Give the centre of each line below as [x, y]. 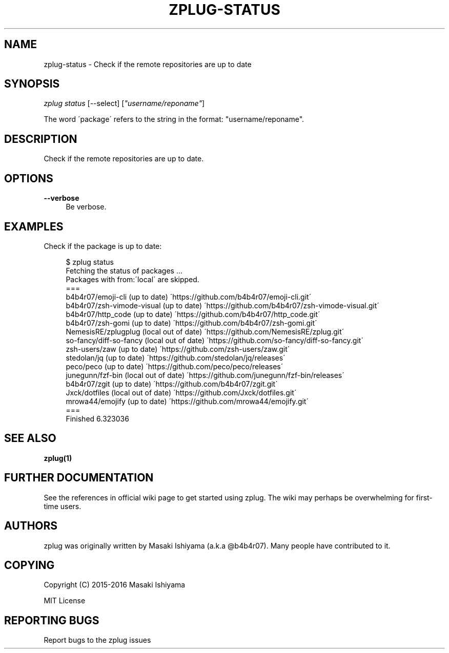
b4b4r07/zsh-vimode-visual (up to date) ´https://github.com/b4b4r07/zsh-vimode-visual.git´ [222, 305]
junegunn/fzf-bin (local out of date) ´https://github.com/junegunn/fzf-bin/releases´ [205, 375]
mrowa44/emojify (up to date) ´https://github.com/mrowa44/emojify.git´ [187, 401]
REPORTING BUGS [52, 620]
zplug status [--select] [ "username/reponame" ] [124, 103]
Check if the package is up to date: [103, 246]
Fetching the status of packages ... [124, 270]
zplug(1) [58, 458]
